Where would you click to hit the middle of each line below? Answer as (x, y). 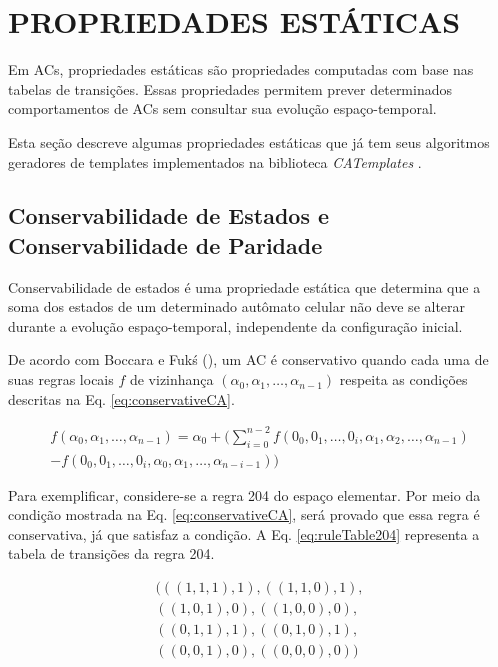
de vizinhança (171, 379)
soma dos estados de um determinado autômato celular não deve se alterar (237, 306)
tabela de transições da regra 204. (111, 553)
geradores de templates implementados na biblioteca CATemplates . (215, 161)
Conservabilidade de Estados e (169, 215)
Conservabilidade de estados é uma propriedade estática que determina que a (244, 286)
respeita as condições (403, 379)
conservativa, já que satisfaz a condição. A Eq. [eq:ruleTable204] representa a (244, 533)
